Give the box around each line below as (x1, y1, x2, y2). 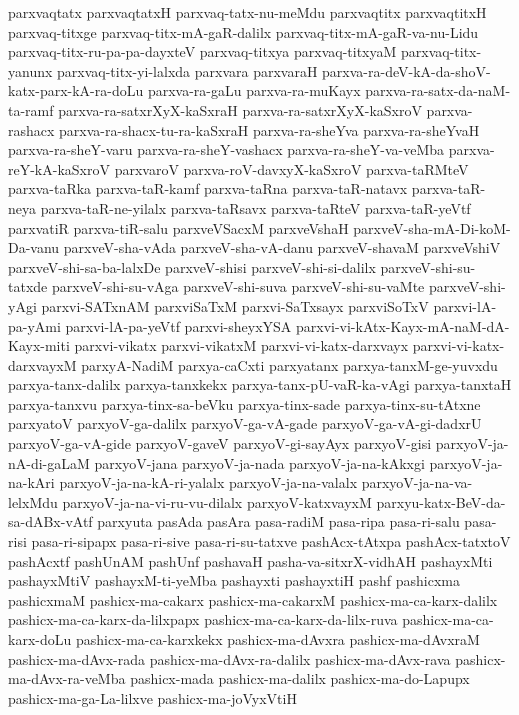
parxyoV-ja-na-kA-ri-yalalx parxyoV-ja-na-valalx (59, 472, 358, 493)
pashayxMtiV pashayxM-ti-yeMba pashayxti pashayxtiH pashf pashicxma (8, 570, 461, 591)
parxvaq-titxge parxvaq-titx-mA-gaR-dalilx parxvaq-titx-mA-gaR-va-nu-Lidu (8, 21, 479, 42)
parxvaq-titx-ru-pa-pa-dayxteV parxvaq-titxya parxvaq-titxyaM (8, 41, 397, 62)
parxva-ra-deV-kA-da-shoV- (322, 60, 491, 81)
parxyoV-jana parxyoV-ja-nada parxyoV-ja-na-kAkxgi (94, 452, 425, 473)
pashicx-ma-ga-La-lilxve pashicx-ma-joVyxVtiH (8, 687, 297, 708)
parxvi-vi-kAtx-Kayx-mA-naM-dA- (295, 315, 510, 336)
